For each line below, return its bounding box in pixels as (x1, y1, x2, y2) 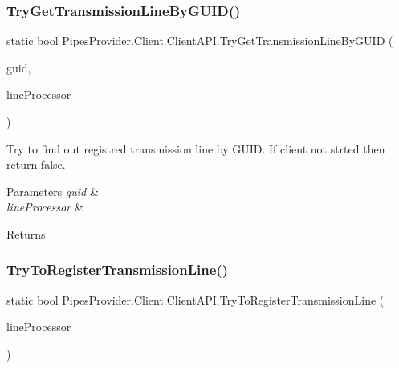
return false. (6, 156, 66, 173)
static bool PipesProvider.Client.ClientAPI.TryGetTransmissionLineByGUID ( (6, 32, 393, 49)
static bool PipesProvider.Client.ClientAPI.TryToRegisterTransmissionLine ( (6, 291, 385, 308)
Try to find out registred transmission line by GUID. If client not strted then (6, 140, 385, 157)
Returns (6, 225, 46, 242)
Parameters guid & (6, 182, 99, 199)
